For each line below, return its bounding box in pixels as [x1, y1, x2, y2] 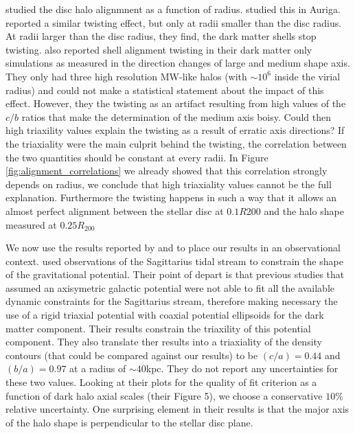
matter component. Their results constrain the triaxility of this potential [5, 321, 311, 335]
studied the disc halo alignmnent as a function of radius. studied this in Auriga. [5, 2, 341, 16]
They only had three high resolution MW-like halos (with [5, 69, 247, 83]
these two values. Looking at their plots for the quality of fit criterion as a [5, 375, 317, 389]
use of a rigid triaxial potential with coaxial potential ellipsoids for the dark [5, 308, 324, 322]
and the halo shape [264, 203, 344, 218]
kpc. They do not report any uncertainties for [146, 361, 339, 376]
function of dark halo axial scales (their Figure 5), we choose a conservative [5, 388, 323, 402]
